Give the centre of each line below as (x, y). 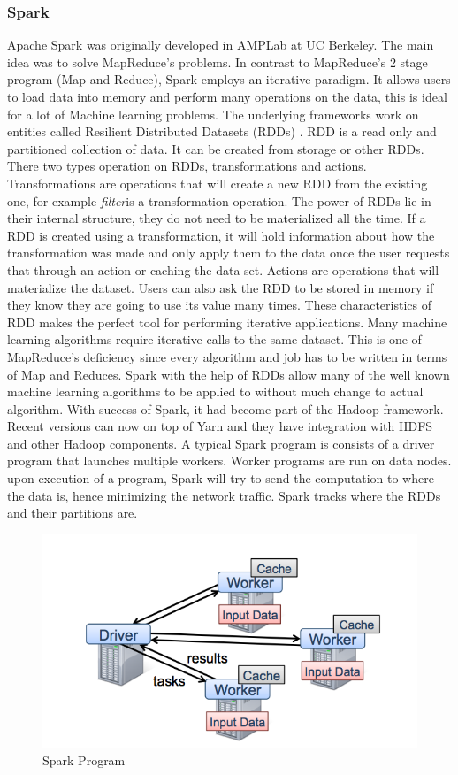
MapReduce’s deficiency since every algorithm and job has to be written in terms (227, 356)
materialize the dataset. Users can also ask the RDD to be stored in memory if (221, 287)
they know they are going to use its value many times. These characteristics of (220, 305)
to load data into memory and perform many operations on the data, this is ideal (227, 96)
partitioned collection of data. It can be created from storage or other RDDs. (216, 148)
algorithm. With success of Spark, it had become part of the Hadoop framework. (225, 408)
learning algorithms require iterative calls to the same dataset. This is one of (214, 339)
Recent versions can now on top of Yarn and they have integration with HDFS (220, 426)
